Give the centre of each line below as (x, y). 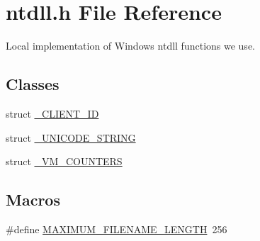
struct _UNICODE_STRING (71, 137)
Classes (33, 84)
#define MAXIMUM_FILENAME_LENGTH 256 (117, 229)
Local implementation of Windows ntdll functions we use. (130, 46)
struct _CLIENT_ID (52, 113)
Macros (33, 200)
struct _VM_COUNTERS (64, 161)
